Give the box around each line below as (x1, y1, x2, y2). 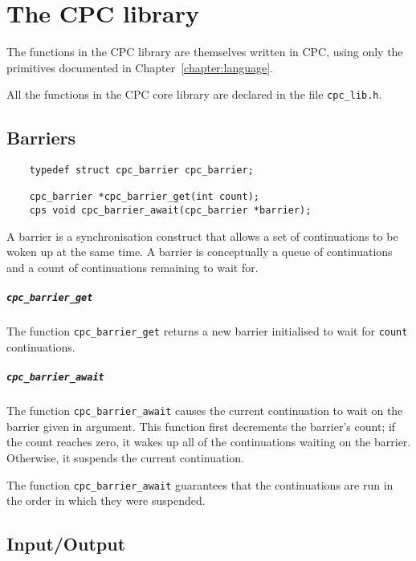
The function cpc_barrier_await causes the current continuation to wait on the (6, 402, 403, 419)
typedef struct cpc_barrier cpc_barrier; (29, 165, 254, 177)
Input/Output (6, 531, 126, 556)
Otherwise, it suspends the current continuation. (6, 449, 245, 465)
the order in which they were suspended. (6, 492, 206, 509)
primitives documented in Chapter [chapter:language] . (6, 59, 273, 75)
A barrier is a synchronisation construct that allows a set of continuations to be (6, 227, 398, 244)
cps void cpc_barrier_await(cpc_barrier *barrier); (29, 205, 312, 217)
